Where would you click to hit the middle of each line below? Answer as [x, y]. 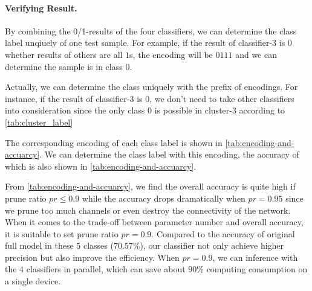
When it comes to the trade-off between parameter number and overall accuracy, [154, 222]
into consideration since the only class [75, 110]
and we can [256, 54]
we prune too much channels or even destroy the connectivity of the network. [148, 210]
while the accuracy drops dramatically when [164, 198]
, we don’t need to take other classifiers [222, 98]
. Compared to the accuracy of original [223, 233]
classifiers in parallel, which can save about [106, 269]
